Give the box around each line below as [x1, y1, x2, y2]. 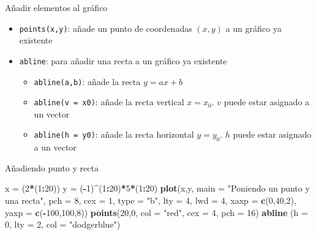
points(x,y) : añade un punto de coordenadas [19, 21, 192, 34]
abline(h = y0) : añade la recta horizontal [34, 128, 194, 141]
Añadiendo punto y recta [5, 161, 99, 174]
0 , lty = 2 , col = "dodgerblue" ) [5, 218, 121, 231]
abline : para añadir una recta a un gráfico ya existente [19, 54, 227, 67]
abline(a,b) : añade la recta [34, 75, 141, 88]
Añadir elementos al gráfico [5, 1, 108, 13]
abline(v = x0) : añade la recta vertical [34, 95, 184, 108]
